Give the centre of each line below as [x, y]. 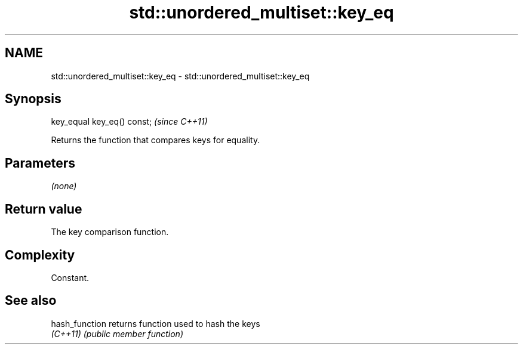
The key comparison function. [110, 232]
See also [31, 301]
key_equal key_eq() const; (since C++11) [129, 122]
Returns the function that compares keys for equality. [156, 140]
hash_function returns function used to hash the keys [156, 323]
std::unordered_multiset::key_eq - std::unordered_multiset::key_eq [180, 76]
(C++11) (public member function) [117, 333]
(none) [64, 186]
